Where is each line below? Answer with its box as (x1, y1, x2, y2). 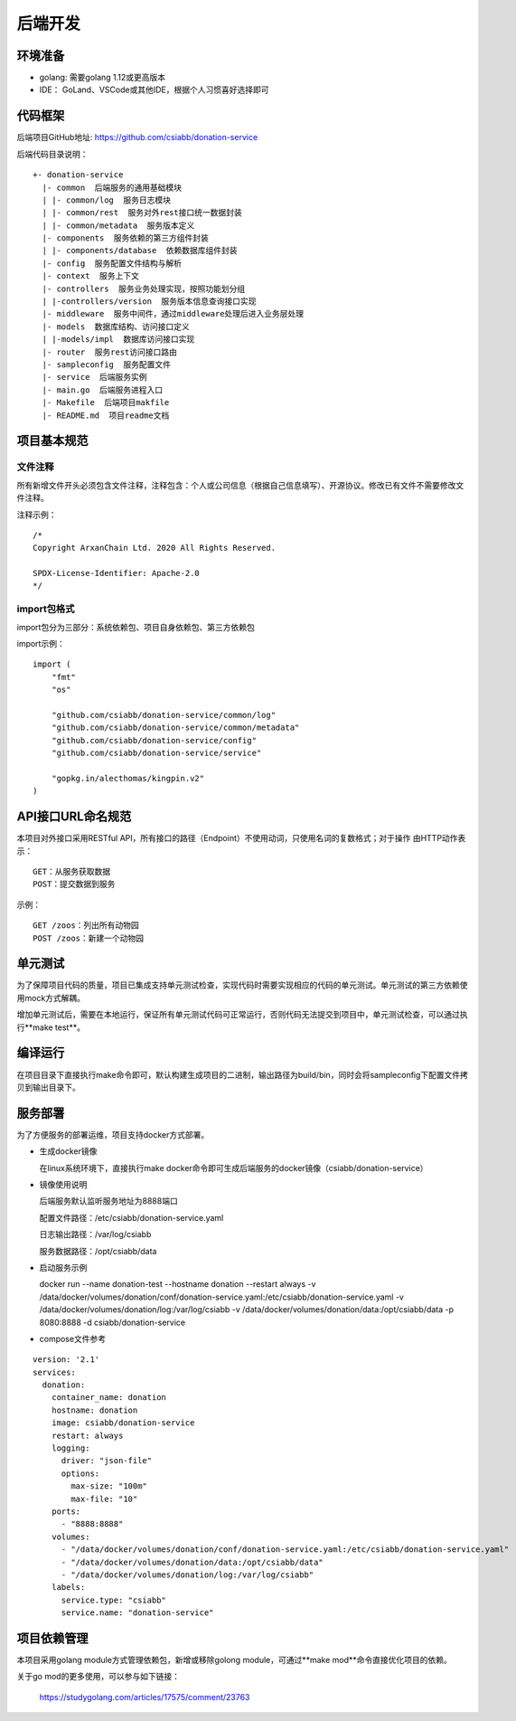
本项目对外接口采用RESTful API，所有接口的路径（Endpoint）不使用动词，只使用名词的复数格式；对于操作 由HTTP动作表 (16, 833, 466, 844)
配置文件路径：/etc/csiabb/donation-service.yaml (39, 1212, 224, 1223)
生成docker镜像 (39, 1146, 98, 1157)
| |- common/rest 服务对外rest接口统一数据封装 (42, 208, 243, 218)
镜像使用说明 (39, 1178, 88, 1189)
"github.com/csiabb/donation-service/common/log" (51, 710, 276, 720)
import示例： (16, 638, 65, 648)
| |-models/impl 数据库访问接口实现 (42, 335, 195, 345)
